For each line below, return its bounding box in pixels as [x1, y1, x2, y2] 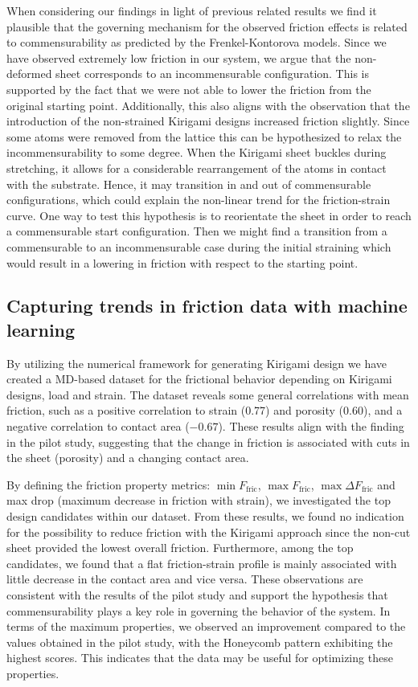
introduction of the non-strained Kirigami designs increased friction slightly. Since [6, 112, 410, 129]
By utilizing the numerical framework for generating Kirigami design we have [6, 354, 387, 371]
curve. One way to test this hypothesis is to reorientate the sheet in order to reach [6, 207, 412, 223]
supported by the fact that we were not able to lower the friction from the [6, 80, 371, 97]
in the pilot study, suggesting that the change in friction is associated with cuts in [6, 433, 410, 450]
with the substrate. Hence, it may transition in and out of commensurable [6, 175, 371, 192]
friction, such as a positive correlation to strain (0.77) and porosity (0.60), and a [6, 402, 403, 419]
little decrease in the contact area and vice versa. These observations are [6, 570, 363, 587]
